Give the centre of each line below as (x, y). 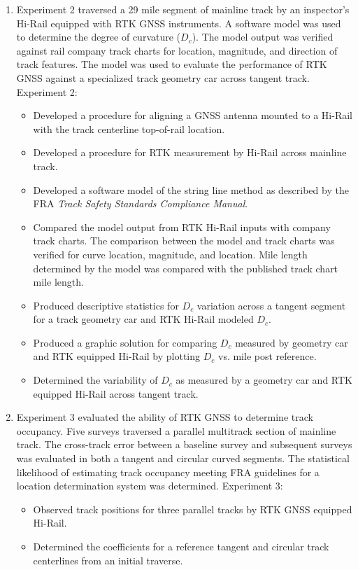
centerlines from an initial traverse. (108, 560)
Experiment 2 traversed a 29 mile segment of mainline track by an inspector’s (183, 9)
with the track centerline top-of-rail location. (129, 128)
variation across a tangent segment (271, 305)
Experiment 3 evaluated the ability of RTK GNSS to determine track (165, 417)
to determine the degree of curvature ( (99, 37)
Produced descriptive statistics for (106, 305)
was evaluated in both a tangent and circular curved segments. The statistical (183, 458)
